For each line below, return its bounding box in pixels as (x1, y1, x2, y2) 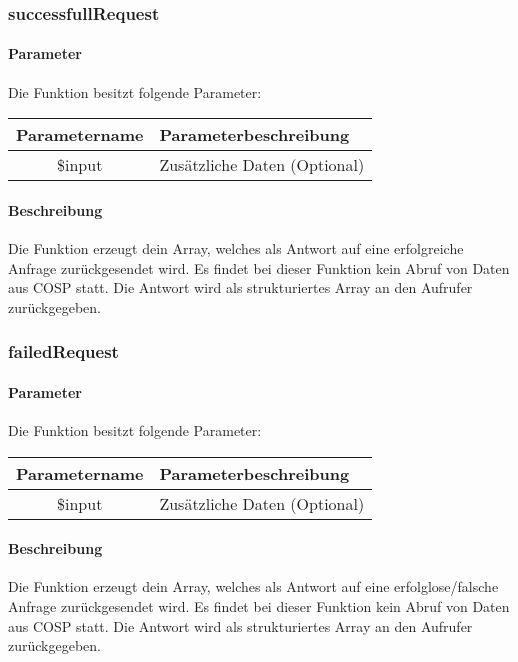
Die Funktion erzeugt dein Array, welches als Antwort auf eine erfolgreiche (8, 238, 464, 259)
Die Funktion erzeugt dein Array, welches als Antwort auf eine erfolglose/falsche (8, 576, 499, 597)
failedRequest (8, 339, 119, 364)
